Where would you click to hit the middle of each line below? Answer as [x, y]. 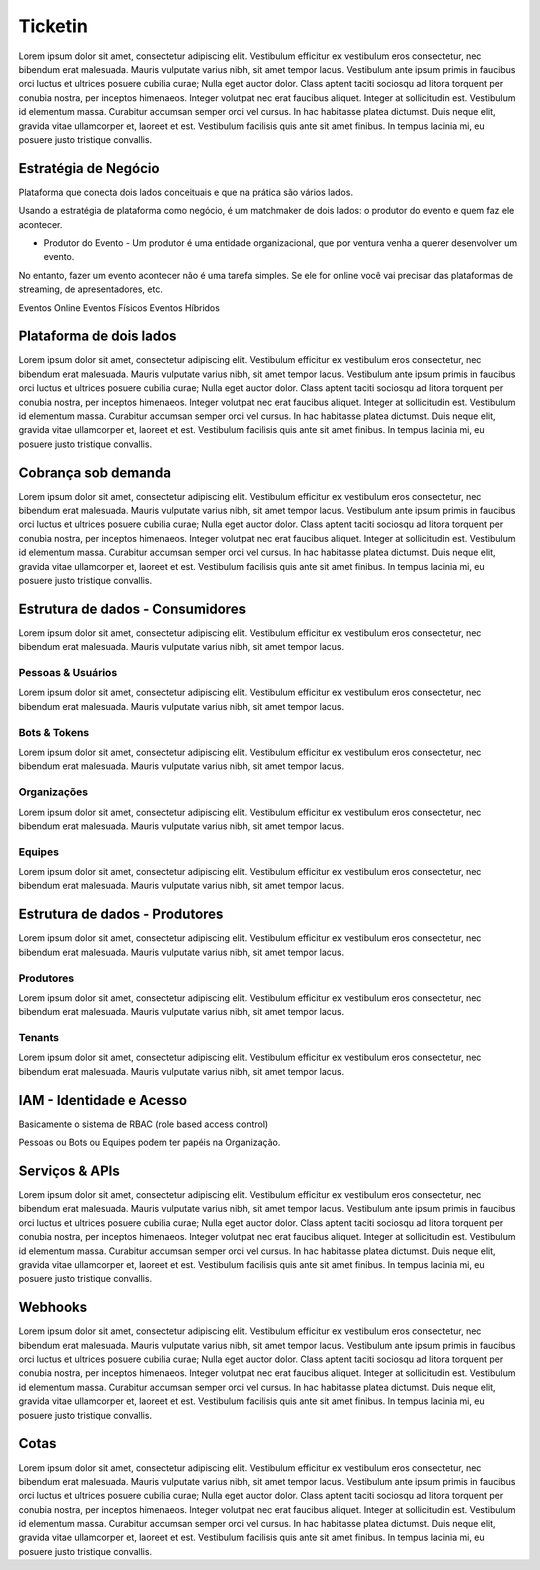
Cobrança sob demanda [95, 472]
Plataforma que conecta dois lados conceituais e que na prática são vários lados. [186, 192]
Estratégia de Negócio [89, 168]
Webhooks [53, 1307]
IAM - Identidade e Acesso [103, 1100]
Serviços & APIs [69, 1170]
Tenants [39, 1038]
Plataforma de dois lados [97, 336]
